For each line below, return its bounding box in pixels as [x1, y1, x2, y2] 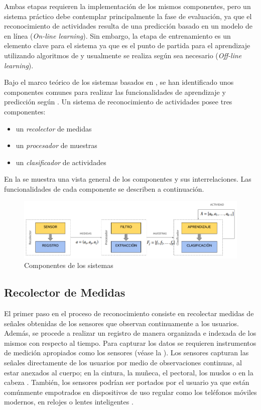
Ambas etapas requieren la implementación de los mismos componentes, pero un [4, 1, 251, 11]
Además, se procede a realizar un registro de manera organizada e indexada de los [4, 328, 256, 338]
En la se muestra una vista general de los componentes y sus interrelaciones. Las [4, 174, 251, 184]
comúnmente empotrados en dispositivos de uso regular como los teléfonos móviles [4, 386, 257, 397]
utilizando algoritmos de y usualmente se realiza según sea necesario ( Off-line [4, 50, 242, 60]
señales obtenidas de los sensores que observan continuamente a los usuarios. [4, 318, 239, 328]
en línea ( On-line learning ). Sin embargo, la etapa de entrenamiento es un [4, 30, 231, 41]
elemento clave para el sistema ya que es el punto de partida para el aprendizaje [4, 40, 250, 51]
